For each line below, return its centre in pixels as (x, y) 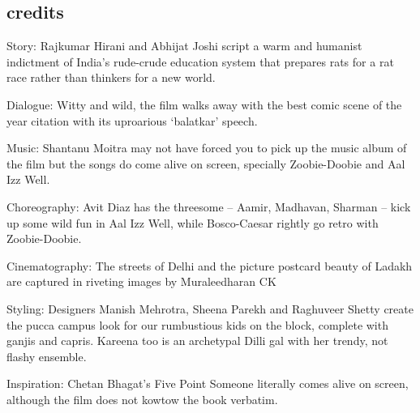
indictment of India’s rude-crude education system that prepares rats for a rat (200, 61)
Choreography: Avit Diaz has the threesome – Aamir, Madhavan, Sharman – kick (209, 206)
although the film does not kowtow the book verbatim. (142, 399)
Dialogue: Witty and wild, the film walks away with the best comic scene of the (204, 104)
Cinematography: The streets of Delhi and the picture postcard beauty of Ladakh (210, 265)
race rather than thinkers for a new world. (111, 77)
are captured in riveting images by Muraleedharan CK (141, 281)
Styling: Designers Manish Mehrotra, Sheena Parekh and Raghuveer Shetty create (210, 308)
